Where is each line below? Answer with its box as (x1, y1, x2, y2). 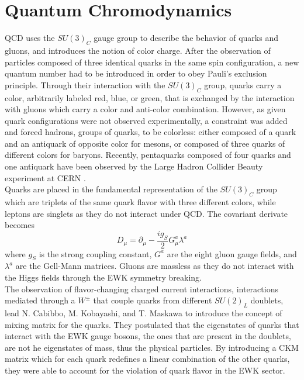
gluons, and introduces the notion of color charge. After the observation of (5, 44, 271, 56)
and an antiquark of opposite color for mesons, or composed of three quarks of (5, 137, 285, 149)
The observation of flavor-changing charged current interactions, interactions (5, 282, 278, 295)
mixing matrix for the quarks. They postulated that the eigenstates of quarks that (5, 318, 299, 330)
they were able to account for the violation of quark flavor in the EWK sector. (5, 364, 285, 376)
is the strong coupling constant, (39, 247, 152, 260)
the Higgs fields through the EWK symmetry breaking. (5, 271, 202, 284)
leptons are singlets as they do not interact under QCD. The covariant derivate (5, 207, 288, 219)
